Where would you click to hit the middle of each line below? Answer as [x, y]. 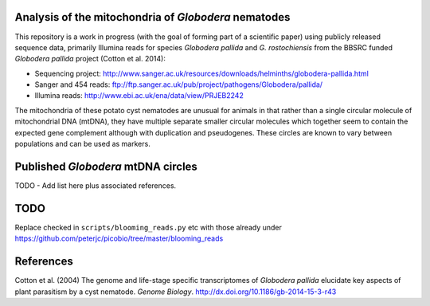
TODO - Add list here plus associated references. [96, 185]
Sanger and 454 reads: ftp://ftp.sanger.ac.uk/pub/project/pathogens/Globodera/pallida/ [178, 84]
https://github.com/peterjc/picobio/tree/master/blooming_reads [119, 238]
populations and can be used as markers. [82, 144]
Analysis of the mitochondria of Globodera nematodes [152, 17]
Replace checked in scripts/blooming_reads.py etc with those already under [149, 227]
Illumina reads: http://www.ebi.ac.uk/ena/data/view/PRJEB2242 [139, 96]
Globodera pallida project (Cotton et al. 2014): [90, 59]
